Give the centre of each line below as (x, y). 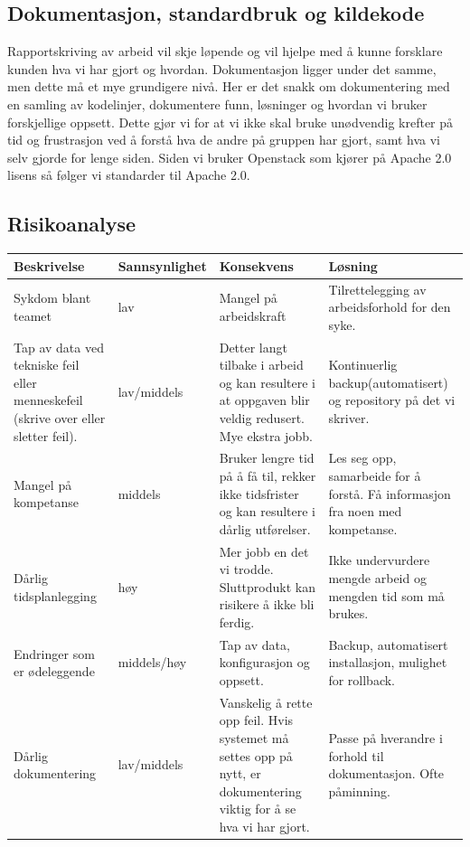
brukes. (348, 613)
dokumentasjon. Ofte (386, 773)
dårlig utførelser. (265, 528)
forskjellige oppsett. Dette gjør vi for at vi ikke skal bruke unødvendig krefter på (230, 122)
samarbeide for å (375, 475)
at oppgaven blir (264, 400)
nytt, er (240, 773)
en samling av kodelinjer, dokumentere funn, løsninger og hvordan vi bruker (217, 104)
